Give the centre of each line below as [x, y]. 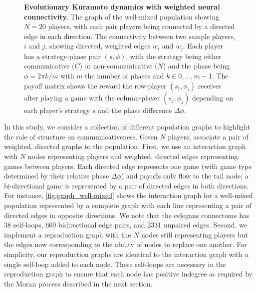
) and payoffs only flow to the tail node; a [185, 176]
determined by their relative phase [57, 176]
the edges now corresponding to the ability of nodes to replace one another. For [126, 244]
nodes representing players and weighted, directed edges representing [133, 156]
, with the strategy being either [174, 56]
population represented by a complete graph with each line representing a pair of [128, 205]
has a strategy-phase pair [62, 56]
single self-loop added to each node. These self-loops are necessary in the [115, 264]
